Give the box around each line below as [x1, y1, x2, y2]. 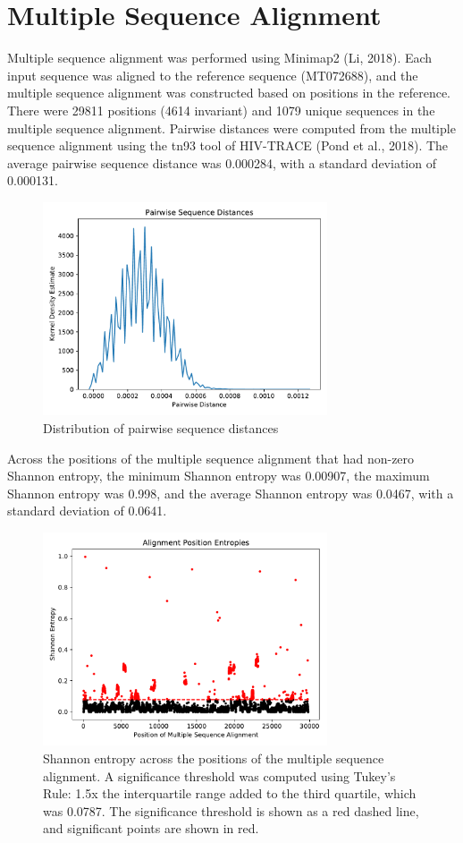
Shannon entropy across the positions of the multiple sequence [43, 749, 384, 768]
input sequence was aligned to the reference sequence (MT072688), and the [7, 65, 418, 84]
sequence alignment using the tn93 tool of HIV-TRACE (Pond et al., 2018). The [7, 136, 449, 155]
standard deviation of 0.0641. [7, 501, 167, 520]
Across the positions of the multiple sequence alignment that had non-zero [7, 448, 415, 467]
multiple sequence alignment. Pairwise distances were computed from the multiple [7, 118, 456, 137]
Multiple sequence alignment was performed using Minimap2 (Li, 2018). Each [7, 48, 433, 67]
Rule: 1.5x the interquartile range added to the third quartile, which [43, 784, 417, 803]
